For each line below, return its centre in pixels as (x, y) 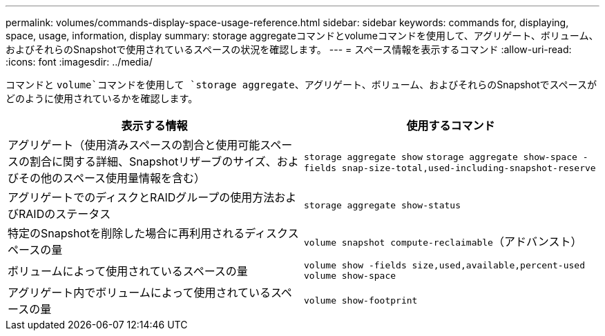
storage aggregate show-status (382, 205)
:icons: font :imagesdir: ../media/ (79, 62)
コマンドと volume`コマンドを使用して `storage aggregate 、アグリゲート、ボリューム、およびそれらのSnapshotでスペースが (301, 85)
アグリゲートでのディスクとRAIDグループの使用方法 (141, 197)
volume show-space (350, 276)
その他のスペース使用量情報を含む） (112, 178)
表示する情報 (154, 126)
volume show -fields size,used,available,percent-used (444, 265)
